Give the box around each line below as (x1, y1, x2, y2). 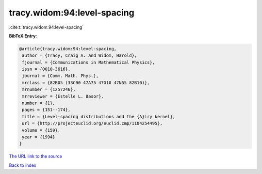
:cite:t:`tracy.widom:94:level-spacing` (9, 24, 84, 30)
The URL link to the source (9, 153, 63, 159)
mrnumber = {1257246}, (22, 87, 76, 92)
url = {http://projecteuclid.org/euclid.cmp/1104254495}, (22, 121, 163, 126)
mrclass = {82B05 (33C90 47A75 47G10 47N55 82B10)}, (22, 80, 150, 85)
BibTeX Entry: (9, 33, 37, 39)
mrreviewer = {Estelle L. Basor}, (22, 94, 104, 99)
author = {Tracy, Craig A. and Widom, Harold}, (22, 53, 137, 58)
